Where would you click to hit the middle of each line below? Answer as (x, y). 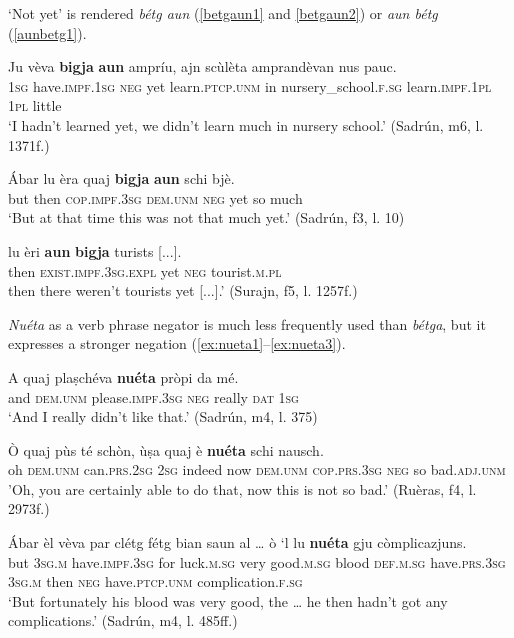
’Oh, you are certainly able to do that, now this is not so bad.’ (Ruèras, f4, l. (242, 488)
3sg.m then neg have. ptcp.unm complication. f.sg (155, 581)
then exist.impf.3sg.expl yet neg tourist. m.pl (145, 270)
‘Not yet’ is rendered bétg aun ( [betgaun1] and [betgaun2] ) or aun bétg (223, 13)
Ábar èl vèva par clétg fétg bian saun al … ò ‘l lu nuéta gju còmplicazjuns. (237, 542)
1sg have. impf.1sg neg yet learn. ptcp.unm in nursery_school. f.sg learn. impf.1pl (250, 85)
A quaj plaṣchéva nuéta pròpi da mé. (123, 376)
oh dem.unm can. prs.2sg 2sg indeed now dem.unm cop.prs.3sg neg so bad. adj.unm (257, 469)
